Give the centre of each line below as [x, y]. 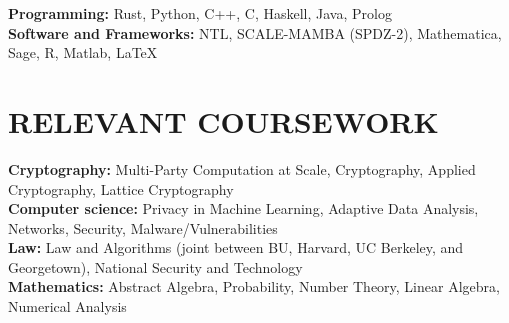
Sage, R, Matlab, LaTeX [83, 52]
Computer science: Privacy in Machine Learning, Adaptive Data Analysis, [243, 208]
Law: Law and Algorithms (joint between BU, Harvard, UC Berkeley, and [236, 247]
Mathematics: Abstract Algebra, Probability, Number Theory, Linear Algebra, [254, 286]
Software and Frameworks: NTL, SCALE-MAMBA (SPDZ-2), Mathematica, [255, 32]
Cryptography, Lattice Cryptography [121, 188]
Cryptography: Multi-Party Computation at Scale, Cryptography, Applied [242, 168]
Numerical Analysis [67, 306]
